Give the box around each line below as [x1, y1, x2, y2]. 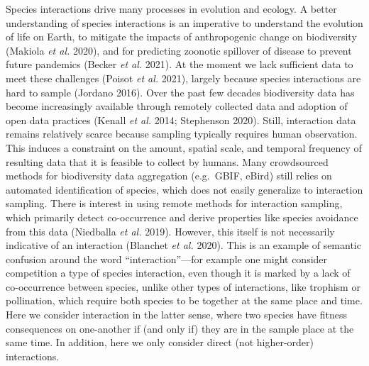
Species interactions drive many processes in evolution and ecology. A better [6, 1, 337, 16]
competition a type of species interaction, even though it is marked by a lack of [6, 265, 351, 280]
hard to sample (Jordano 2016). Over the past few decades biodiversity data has [6, 84, 355, 99]
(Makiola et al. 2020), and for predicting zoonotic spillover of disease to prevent [6, 43, 352, 57]
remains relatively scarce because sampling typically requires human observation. [6, 126, 358, 141]
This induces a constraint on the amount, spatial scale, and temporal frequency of [6, 140, 362, 155]
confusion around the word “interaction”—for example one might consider [6, 251, 328, 266]
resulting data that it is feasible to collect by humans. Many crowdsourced [6, 154, 329, 169]
